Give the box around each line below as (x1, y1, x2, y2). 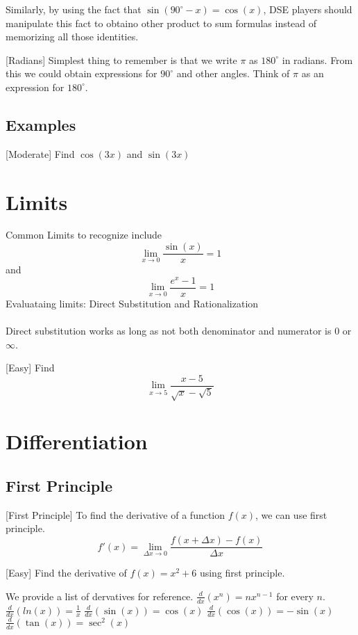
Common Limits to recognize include (6, 227, 162, 242)
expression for (6, 79, 65, 94)
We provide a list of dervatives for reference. (6, 588, 194, 603)
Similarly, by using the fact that (6, 2, 142, 16)
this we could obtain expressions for (6, 66, 157, 81)
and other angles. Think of (176, 66, 290, 81)
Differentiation (6, 427, 148, 456)
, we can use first (255, 507, 327, 522)
